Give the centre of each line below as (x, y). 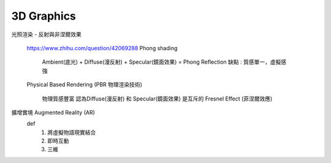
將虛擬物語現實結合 (72, 132)
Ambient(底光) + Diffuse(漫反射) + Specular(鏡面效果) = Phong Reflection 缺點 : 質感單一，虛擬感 (164, 62)
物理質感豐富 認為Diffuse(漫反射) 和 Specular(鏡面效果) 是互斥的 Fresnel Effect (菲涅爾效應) (157, 99)
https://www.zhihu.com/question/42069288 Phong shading (102, 48)
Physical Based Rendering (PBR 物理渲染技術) (84, 85)
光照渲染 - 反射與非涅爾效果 (47, 34)
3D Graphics (44, 16)
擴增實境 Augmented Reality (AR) (53, 112)
